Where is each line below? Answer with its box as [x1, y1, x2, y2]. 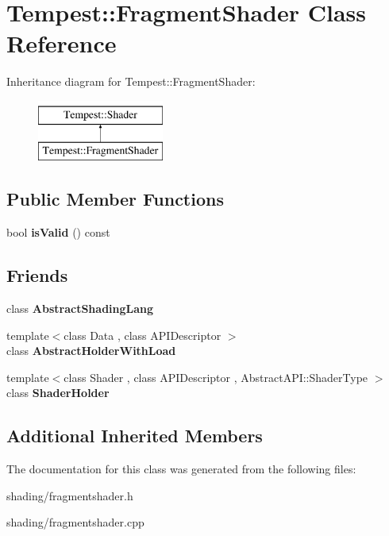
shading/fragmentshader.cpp [6, 514, 144, 530]
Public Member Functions [6, 187, 224, 211]
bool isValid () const [6, 224, 110, 241]
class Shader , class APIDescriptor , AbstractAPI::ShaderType [64, 368, 368, 385]
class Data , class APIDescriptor [64, 326, 221, 343]
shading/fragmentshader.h [6, 487, 133, 503]
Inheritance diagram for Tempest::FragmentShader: [6, 73, 256, 90]
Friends [6, 263, 68, 287]
